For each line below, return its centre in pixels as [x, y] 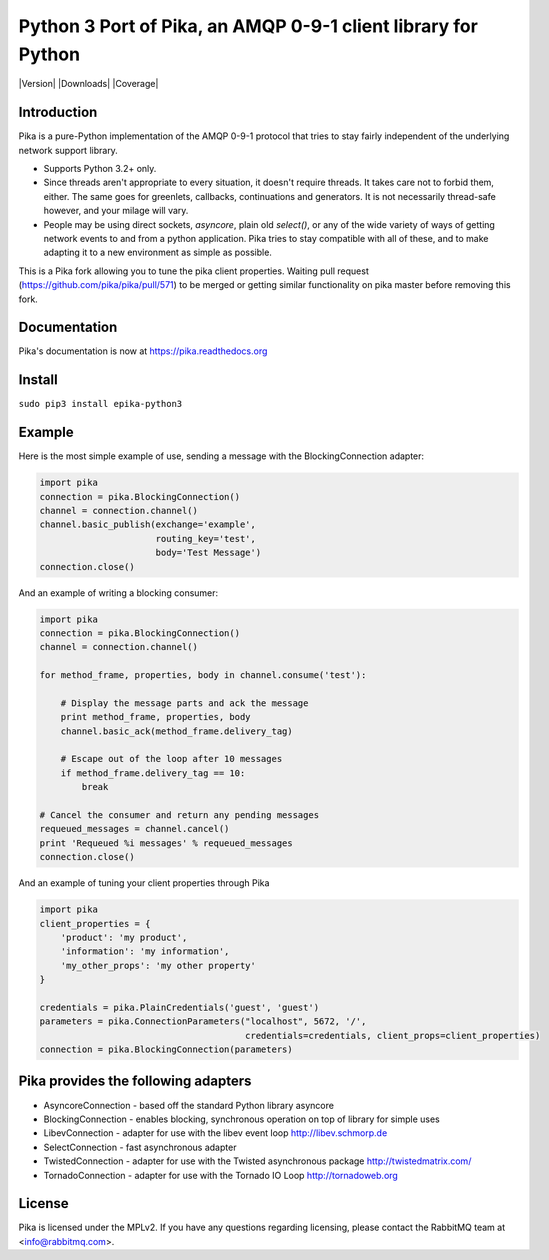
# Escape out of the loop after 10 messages [171, 759]
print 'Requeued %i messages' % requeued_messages [166, 843]
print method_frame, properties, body [155, 717]
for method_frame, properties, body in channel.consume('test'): [203, 675]
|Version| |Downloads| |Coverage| [88, 84]
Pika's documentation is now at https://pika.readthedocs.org [143, 351]
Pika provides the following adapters [135, 1081]
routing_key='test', [206, 538]
